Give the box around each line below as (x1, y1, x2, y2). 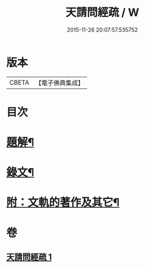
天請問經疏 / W (65, 5, 140, 19)
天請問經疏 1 (6, 252, 52, 263)
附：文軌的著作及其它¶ (6, 196, 120, 210)
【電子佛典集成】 (35, 79, 84, 87)
